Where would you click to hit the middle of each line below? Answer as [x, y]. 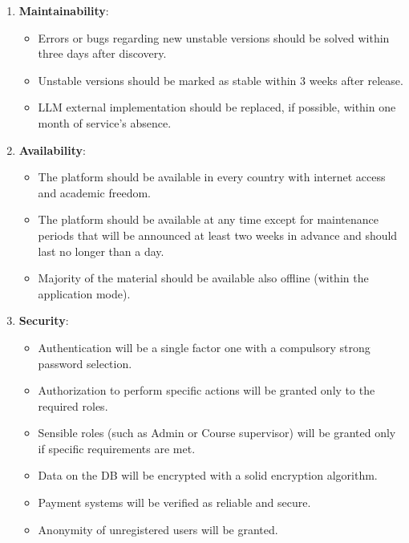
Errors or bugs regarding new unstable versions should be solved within [214, 37]
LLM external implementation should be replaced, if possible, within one [217, 107]
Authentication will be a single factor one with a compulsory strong [204, 347]
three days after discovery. [102, 53]
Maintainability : [64, 10]
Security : [44, 320]
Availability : [52, 150]
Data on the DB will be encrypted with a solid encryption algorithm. [208, 475]
